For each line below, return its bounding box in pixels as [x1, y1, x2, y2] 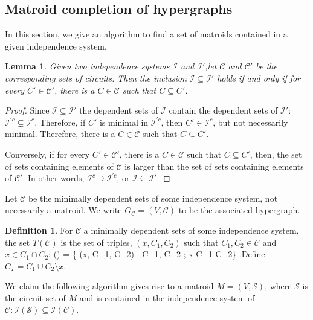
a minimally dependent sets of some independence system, [83, 223, 299, 236]
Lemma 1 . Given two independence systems [5, 60, 170, 72]
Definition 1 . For [5, 223, 73, 236]
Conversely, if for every [5, 147, 90, 160]
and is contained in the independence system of [79, 291, 255, 304]
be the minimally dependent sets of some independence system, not [28, 191, 278, 204]
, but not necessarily [213, 115, 288, 128]
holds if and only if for [217, 71, 301, 84]
